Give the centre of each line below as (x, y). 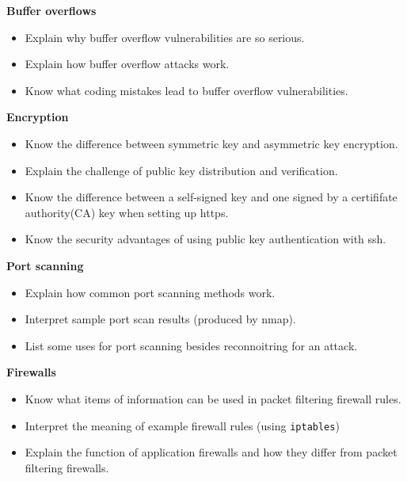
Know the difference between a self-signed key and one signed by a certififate (211, 197)
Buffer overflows (51, 10)
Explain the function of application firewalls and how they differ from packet (211, 452)
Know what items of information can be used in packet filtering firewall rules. (213, 398)
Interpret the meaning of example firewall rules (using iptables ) (182, 425)
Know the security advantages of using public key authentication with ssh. (205, 239)
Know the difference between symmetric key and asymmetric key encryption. (211, 143)
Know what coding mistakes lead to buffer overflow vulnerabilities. (186, 90)
